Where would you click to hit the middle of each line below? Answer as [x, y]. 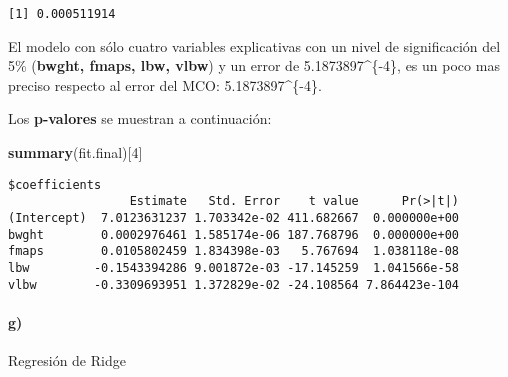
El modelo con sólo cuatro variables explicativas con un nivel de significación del [254, 45]
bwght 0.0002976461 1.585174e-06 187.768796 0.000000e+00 [234, 234]
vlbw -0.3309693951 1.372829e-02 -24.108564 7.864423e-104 [234, 284]
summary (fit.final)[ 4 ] [75, 152]
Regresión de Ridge [67, 360]
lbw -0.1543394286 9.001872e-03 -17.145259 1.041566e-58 [234, 267]
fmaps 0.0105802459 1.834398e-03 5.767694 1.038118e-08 [234, 251]
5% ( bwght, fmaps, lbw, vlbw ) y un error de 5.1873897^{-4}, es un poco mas [254, 65]
